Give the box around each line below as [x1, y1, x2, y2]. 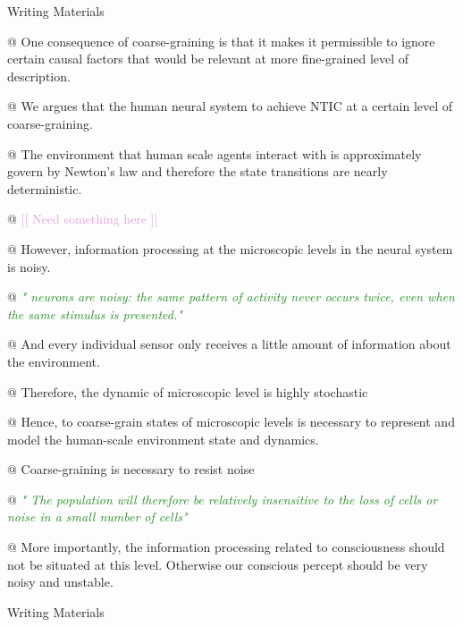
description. [7, 66, 71, 85]
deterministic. [7, 179, 82, 198]
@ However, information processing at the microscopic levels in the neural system [7, 239, 453, 258]
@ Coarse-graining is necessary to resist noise [7, 460, 255, 479]
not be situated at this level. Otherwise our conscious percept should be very [7, 555, 428, 573]
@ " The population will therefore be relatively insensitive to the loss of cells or [7, 489, 438, 508]
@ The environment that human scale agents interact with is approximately [7, 144, 422, 163]
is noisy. [7, 257, 51, 275]
